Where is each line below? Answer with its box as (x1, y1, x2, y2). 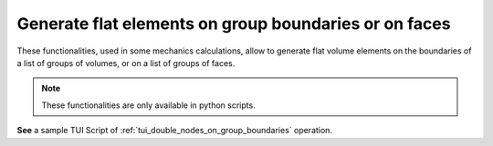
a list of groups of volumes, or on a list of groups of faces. (16, 57, 236, 68)
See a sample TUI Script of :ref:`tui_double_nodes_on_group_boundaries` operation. (16, 125, 333, 136)
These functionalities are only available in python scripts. (41, 100, 256, 111)
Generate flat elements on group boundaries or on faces (16, 14, 451, 34)
